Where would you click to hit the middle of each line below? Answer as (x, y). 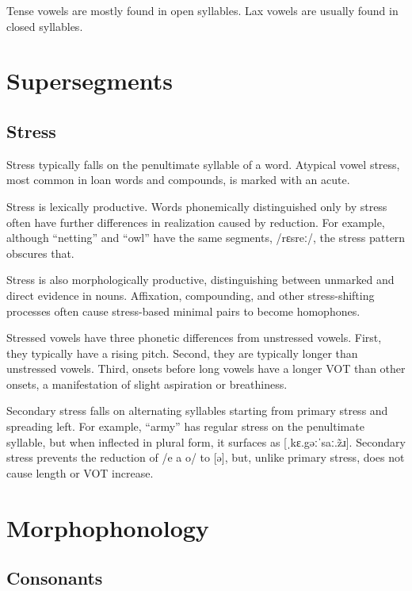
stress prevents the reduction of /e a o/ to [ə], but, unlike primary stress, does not (206, 457)
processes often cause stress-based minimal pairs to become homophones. (183, 311)
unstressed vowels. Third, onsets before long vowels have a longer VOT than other (206, 368)
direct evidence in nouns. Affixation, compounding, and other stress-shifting (191, 295)
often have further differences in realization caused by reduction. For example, (196, 222)
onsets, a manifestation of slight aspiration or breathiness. (147, 384)
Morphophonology (108, 527)
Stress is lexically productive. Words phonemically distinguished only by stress (197, 206)
